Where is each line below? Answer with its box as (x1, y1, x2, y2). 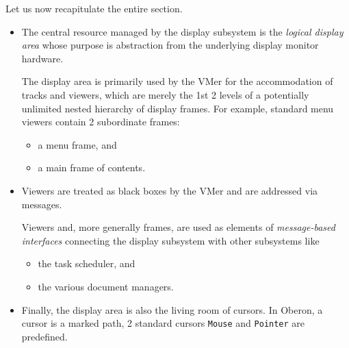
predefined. (21, 329, 68, 343)
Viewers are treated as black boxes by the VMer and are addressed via (21, 183, 318, 197)
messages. (21, 197, 62, 211)
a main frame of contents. (38, 160, 146, 175)
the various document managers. (38, 279, 174, 293)
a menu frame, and (38, 137, 117, 151)
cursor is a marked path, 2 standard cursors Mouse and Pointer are (21, 316, 305, 330)
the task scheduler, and (38, 256, 135, 271)
